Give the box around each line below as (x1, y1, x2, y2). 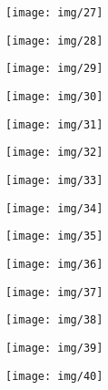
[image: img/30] (5, 89, 103, 103)
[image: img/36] (5, 257, 103, 271)
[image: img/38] (5, 313, 103, 327)
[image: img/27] (5, 6, 103, 19)
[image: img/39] (5, 341, 103, 354)
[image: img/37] (5, 285, 103, 299)
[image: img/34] (5, 201, 103, 215)
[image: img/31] (5, 118, 103, 131)
